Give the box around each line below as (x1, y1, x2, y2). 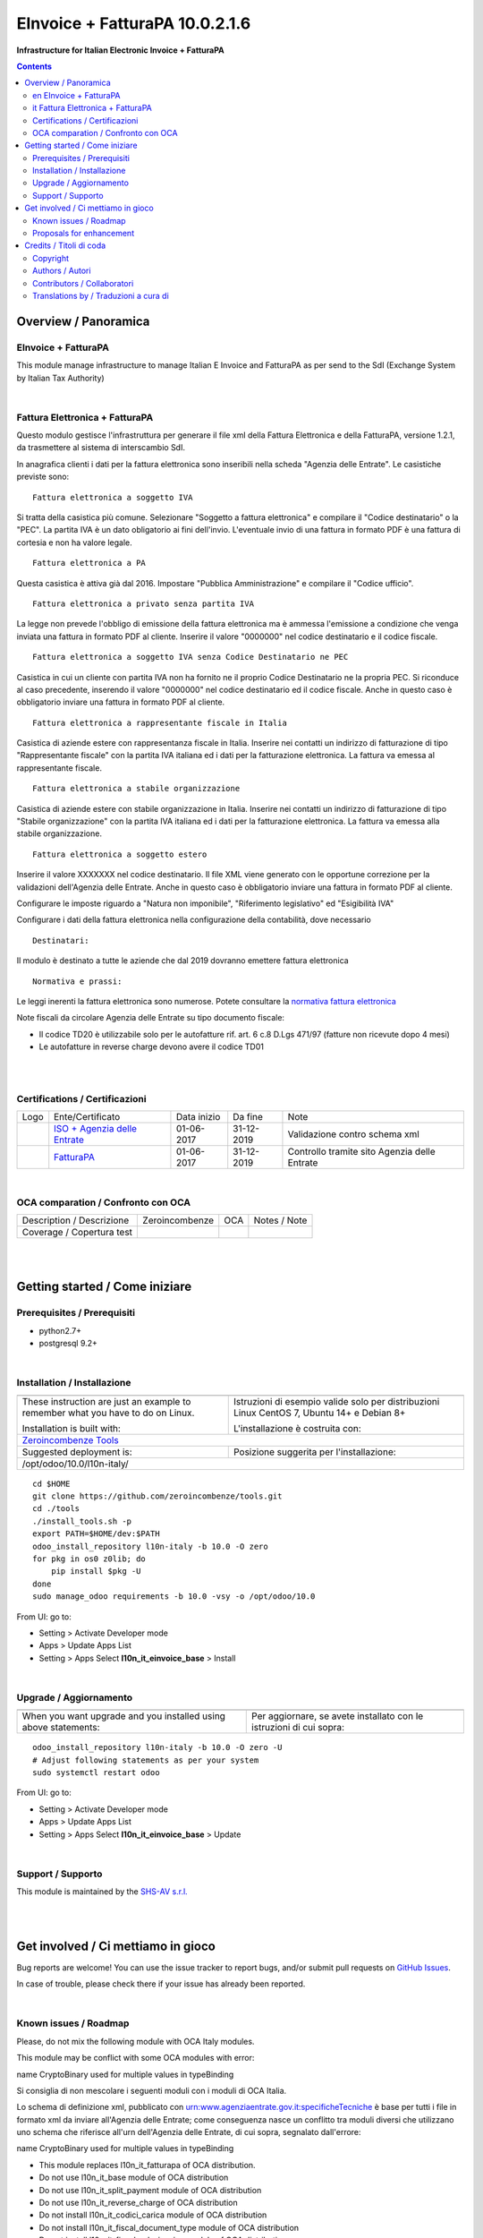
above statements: (21, 1721, 100, 1734)
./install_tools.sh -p (32, 1516, 132, 1526)
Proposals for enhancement (32, 228, 134, 239)
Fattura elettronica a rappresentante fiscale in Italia (32, 717, 288, 728)
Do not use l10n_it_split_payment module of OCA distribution (38, 2184, 262, 2195)
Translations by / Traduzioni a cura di (32, 290, 169, 301)
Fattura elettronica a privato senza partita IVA (32, 598, 255, 609)
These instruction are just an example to (21, 1395, 191, 1407)
